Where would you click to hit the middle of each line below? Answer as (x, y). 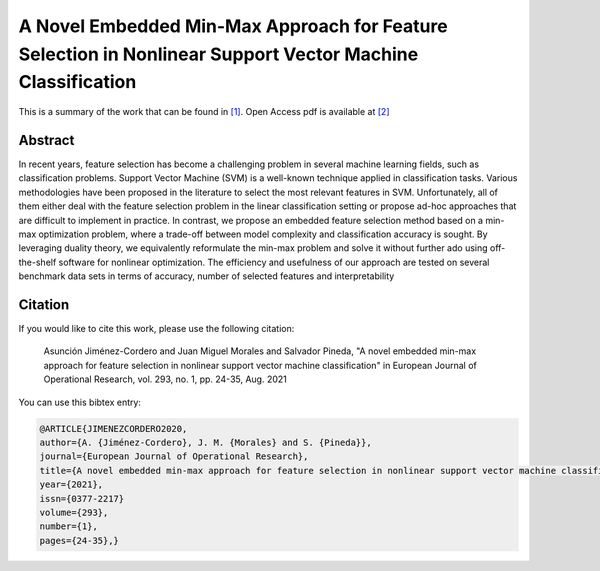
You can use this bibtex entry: (80, 402)
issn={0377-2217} (82, 498)
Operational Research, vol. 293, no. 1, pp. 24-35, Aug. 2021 (165, 379)
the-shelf (37, 262)
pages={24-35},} (79, 540)
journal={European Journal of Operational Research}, (174, 456)
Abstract (46, 140)
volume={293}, (74, 512)
